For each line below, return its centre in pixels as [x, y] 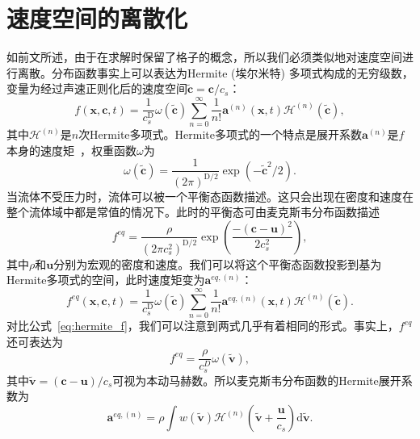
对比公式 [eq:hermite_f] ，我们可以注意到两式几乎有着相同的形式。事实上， [203, 326]
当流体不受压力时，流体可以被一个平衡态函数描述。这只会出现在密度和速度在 [210, 196]
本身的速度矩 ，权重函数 [71, 150]
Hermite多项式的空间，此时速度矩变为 [106, 280]
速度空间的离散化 [97, 18]
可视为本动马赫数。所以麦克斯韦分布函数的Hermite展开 [257, 380]
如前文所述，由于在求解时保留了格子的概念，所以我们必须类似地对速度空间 [204, 57]
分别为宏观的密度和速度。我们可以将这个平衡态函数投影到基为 [218, 263]
